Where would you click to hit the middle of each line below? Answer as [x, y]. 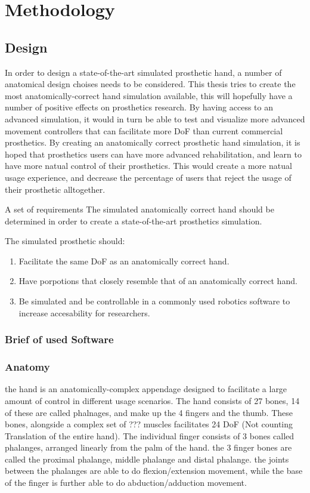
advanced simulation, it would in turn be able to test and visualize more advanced [155, 118]
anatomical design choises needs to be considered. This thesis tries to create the [150, 84]
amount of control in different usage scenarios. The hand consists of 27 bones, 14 [152, 400]
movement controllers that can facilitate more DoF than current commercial [144, 130]
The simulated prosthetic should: [65, 241]
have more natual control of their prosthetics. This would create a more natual [148, 166]
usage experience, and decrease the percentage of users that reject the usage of [148, 177]
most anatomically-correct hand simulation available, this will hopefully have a [149, 95]
